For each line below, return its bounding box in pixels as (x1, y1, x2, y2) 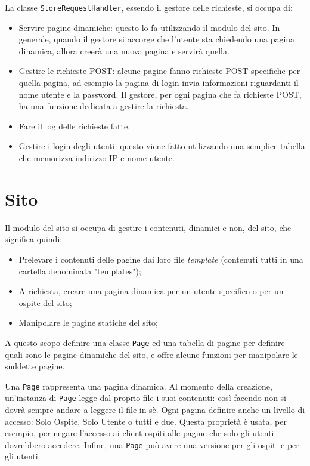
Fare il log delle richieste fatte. (18, 119, 131, 132)
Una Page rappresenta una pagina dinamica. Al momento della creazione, (5, 379, 272, 392)
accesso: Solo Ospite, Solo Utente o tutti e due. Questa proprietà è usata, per (5, 415, 287, 427)
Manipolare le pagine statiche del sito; (18, 316, 158, 329)
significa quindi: (5, 233, 63, 245)
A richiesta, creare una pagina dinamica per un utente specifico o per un (18, 285, 284, 297)
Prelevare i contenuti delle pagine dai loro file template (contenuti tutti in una (18, 252, 303, 265)
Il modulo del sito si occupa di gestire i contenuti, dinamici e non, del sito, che (5, 221, 292, 233)
